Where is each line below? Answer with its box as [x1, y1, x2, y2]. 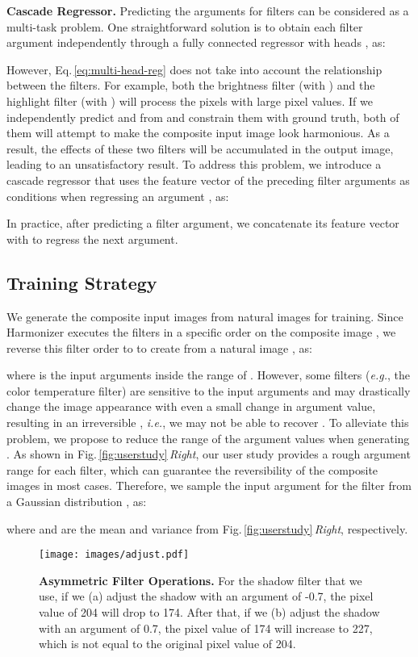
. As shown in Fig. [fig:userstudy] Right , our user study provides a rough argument [6, 446, 411, 462]
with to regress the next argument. [6, 230, 178, 247]
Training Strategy [6, 270, 157, 295]
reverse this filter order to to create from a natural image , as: [6, 339, 312, 356]
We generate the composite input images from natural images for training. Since [6, 308, 403, 324]
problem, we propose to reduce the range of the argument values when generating [6, 429, 410, 446]
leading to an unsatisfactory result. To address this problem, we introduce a [6, 156, 382, 173]
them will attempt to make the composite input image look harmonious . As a [6, 124, 390, 141]
